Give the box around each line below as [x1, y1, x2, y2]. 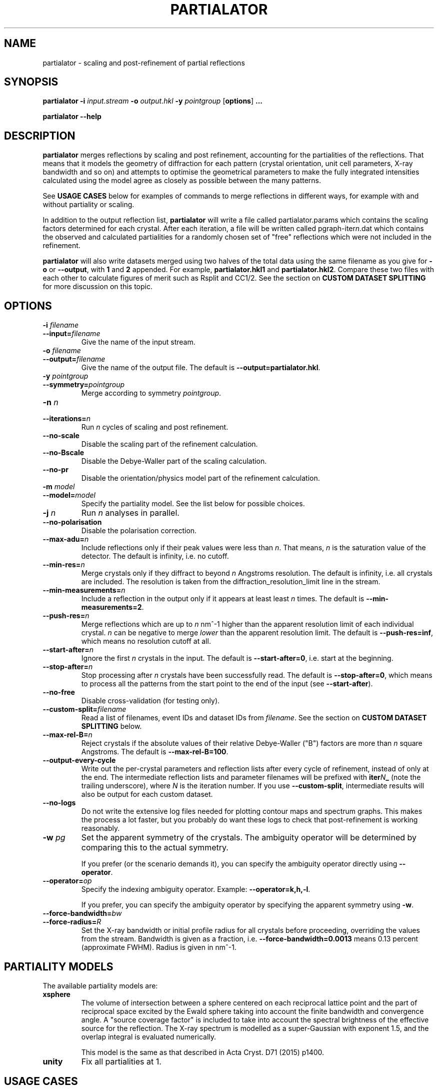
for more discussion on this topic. [42, 282, 152, 291]
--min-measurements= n [42, 586, 125, 595]
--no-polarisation [42, 518, 102, 527]
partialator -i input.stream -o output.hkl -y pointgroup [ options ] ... [42, 97, 263, 106]
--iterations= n [42, 414, 91, 423]
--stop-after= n [42, 662, 93, 671]
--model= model [42, 491, 96, 500]
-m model [42, 482, 75, 491]
